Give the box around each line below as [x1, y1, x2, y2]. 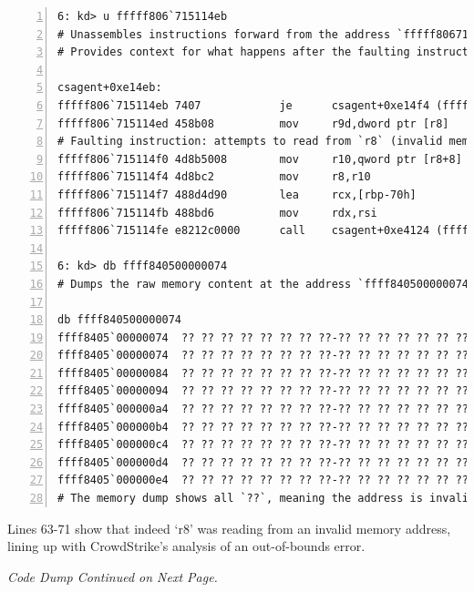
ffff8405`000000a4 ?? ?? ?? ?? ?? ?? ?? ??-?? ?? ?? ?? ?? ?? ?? [57, 403, 469, 416]
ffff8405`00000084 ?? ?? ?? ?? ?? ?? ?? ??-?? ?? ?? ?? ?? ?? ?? [57, 366, 469, 380]
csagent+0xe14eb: [57, 81, 162, 95]
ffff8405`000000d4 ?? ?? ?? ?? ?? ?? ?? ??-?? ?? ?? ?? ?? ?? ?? [57, 455, 469, 469]
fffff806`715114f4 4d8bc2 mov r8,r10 [57, 170, 371, 184]
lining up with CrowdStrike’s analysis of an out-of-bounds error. [7, 536, 366, 556]
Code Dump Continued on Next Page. [7, 566, 218, 586]
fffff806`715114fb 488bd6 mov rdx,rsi [57, 206, 377, 219]
